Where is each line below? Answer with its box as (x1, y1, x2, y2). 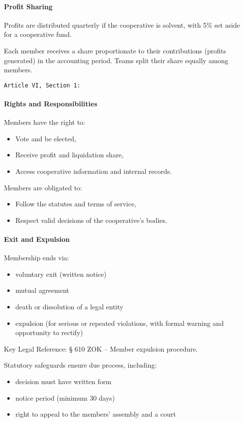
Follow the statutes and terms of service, (15, 199, 137, 209)
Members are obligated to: (4, 182, 82, 192)
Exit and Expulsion (4, 234, 70, 244)
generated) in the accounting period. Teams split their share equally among (4, 55, 228, 65)
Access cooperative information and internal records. (15, 166, 172, 176)
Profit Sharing (4, 1, 53, 11)
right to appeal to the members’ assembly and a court (15, 409, 176, 419)
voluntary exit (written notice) (15, 269, 106, 279)
